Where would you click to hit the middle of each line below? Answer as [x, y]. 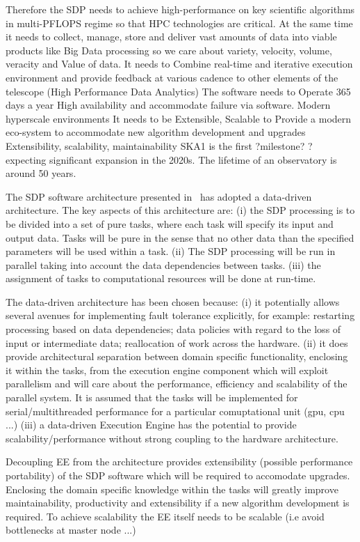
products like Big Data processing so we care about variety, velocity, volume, [169, 50]
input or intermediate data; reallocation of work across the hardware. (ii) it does [177, 342]
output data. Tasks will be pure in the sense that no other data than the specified [180, 237]
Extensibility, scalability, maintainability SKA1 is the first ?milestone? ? [159, 145]
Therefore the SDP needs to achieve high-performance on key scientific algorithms [180, 9]
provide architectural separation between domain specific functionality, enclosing [177, 356]
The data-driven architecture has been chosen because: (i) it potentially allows [173, 301]
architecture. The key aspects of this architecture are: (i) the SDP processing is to [180, 210]
